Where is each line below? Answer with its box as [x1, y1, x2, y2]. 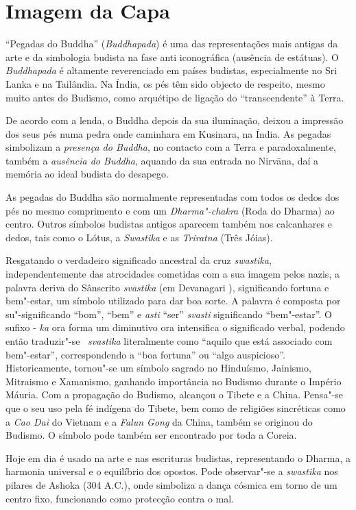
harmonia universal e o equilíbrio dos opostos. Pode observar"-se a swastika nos [5, 464, 338, 478]
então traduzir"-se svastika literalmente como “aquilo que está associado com [5, 334, 333, 348]
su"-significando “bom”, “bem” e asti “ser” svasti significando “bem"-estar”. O [5, 306, 332, 321]
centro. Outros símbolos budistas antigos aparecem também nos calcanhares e [5, 217, 332, 231]
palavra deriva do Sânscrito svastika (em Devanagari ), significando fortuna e [5, 280, 329, 294]
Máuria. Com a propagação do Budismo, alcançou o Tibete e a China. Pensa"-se [5, 387, 344, 402]
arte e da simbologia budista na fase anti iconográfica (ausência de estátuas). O [5, 49, 339, 64]
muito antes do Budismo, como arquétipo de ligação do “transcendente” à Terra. [5, 90, 344, 104]
